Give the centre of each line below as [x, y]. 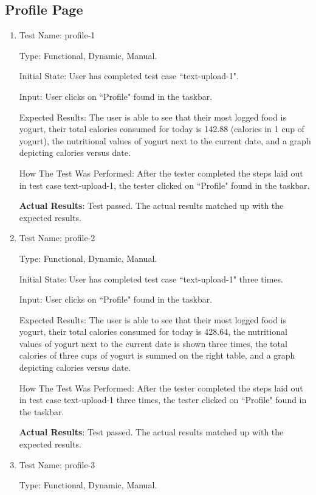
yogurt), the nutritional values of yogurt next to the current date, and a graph [165, 140]
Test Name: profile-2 [57, 238]
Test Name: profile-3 [57, 464]
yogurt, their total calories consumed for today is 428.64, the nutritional [153, 332]
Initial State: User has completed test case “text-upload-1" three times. [151, 279]
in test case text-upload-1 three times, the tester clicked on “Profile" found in [163, 400]
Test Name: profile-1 [57, 35]
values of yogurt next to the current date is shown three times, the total [153, 343]
